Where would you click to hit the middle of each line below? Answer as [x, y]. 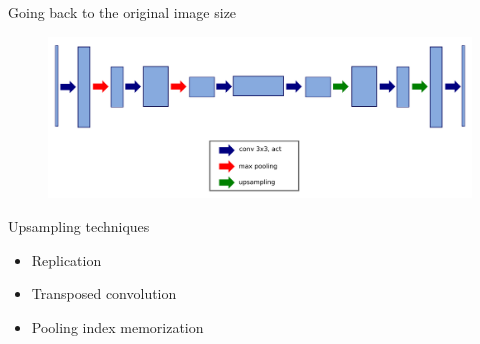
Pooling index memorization [117, 326]
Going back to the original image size [122, 12]
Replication [66, 259]
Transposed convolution [104, 293]
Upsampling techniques [79, 226]
